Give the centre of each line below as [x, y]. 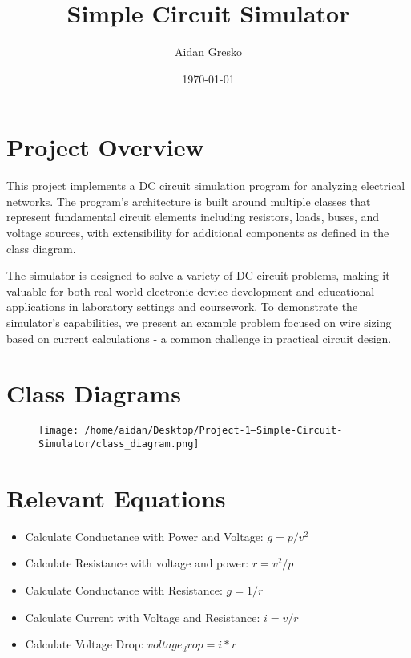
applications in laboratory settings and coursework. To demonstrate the [182, 307]
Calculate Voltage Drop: [85, 644]
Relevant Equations [116, 497]
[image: [59, 431]
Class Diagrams [94, 393]
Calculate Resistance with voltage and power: [137, 563]
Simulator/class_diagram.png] [119, 444]
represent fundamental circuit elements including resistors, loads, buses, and [193, 217]
